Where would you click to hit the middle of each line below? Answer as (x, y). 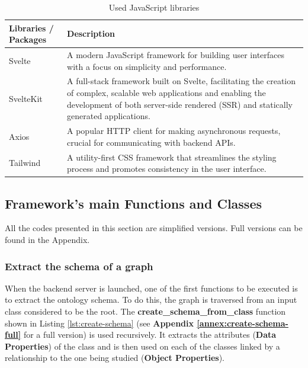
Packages (28, 39)
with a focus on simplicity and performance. (147, 66)
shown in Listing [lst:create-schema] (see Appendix (99, 323)
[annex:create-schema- (243, 323)
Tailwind (25, 163)
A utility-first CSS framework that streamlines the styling (172, 157)
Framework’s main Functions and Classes (134, 203)
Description (91, 33)
